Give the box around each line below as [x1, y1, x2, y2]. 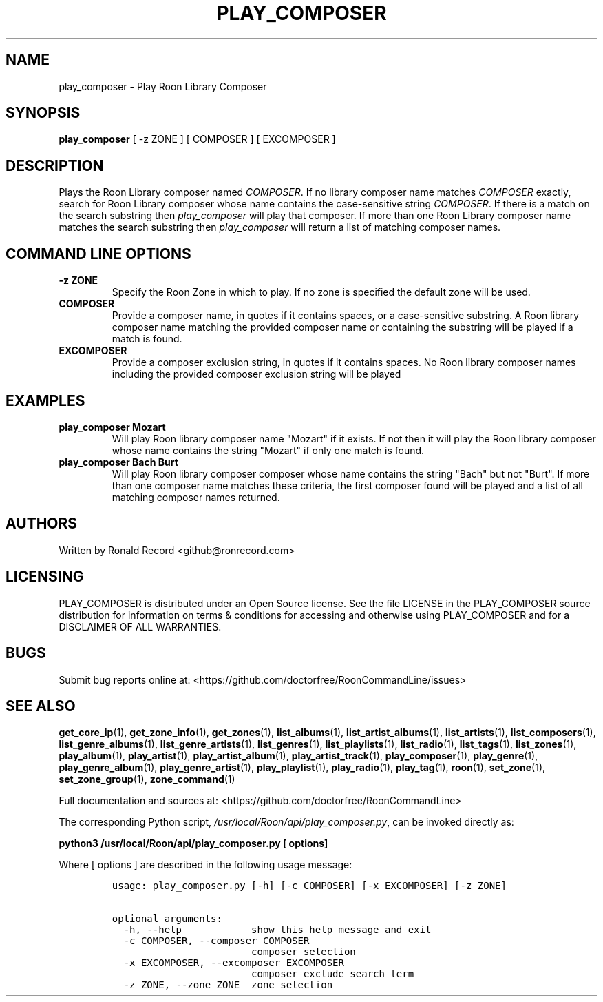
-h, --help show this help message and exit [123, 924, 432, 936]
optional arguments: [112, 913, 222, 925]
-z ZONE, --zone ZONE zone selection [123, 979, 333, 991]
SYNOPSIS [6, 104, 81, 122]
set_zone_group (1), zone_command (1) [59, 773, 235, 786]
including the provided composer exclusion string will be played [112, 368, 401, 380]
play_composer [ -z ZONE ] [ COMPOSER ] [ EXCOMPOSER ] [59, 133, 336, 145]
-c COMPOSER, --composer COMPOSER [123, 935, 310, 947]
